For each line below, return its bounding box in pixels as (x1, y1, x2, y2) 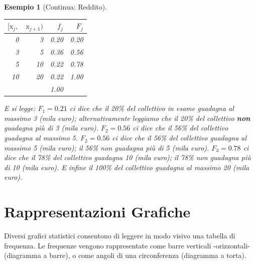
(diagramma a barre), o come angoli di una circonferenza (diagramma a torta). (4, 250, 246, 260)
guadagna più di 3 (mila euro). (4, 122, 99, 133)
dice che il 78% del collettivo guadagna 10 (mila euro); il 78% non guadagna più (4, 152, 251, 163)
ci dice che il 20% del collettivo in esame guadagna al (69, 103, 234, 113)
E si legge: (4, 103, 36, 113)
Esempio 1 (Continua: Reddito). (4, 2, 107, 12)
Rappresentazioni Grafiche (4, 201, 191, 222)
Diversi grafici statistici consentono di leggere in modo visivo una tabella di (4, 230, 235, 241)
